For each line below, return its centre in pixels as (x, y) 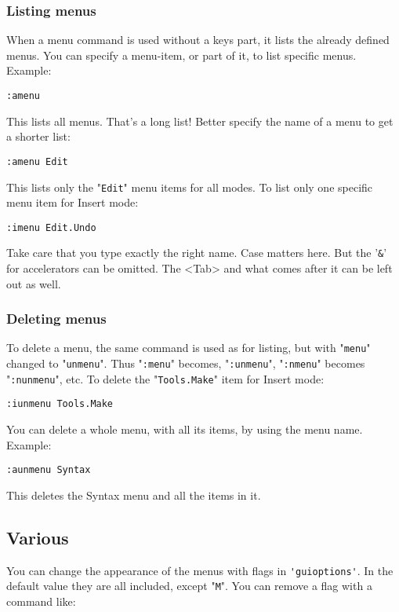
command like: (41, 601)
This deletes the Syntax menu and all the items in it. (134, 495)
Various (38, 537)
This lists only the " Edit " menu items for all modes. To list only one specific (190, 187)
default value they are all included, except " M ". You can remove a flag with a (189, 586)
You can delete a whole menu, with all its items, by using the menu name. (185, 429)
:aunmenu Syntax (49, 470)
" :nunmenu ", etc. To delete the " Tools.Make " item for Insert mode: (165, 378)
